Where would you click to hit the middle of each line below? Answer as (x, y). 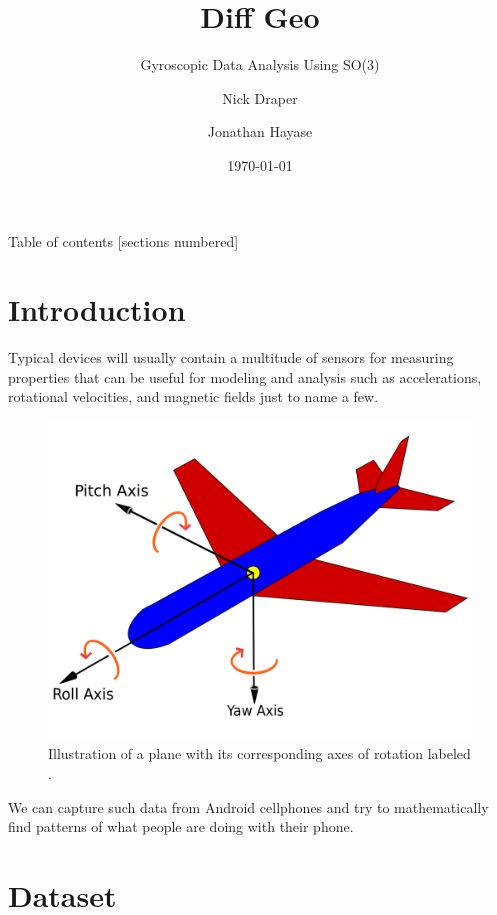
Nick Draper (260, 97)
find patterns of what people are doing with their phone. (181, 826)
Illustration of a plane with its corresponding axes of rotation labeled (259, 753)
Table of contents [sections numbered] (123, 240)
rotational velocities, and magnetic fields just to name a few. (193, 396)
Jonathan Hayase (260, 131)
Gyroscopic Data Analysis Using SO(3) (260, 64)
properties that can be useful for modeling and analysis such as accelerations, (245, 376)
